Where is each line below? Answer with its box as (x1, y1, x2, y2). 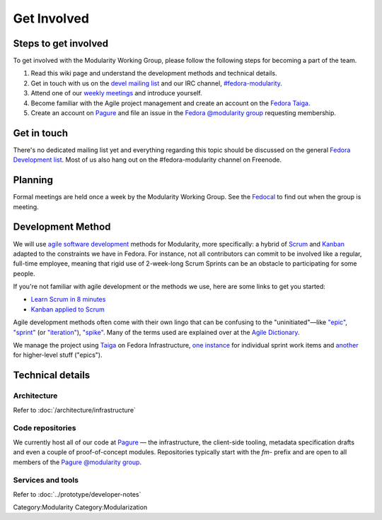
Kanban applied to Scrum (30, 305, 105, 314)
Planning (13, 174, 53, 187)
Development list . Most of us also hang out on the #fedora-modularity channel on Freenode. (13, 155, 282, 164)
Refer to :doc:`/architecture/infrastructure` (13, 406, 136, 414)
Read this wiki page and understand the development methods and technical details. (30, 69, 277, 78)
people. (13, 269, 35, 278)
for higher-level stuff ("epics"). (13, 350, 103, 360)
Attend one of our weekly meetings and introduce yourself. (30, 89, 202, 97)
